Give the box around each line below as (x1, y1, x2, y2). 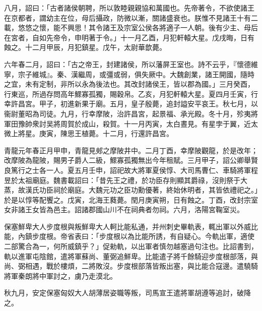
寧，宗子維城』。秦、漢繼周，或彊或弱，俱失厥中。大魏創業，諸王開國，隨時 (4, 69, 254, 79)
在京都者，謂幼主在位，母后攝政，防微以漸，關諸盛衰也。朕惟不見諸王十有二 (4, 12, 258, 23)
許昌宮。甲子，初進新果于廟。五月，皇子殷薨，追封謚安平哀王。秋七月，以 (11, 98, 258, 109)
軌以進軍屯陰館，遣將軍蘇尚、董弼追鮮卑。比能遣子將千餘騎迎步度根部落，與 (4, 251, 258, 261)
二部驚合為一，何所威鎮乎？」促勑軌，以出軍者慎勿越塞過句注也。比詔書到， (4, 241, 258, 252)
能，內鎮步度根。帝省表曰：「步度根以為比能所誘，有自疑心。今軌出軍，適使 (4, 231, 254, 241)
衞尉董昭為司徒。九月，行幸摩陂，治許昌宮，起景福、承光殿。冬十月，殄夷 (4, 108, 251, 118)
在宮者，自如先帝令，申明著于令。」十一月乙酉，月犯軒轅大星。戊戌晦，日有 (4, 32, 254, 42)
